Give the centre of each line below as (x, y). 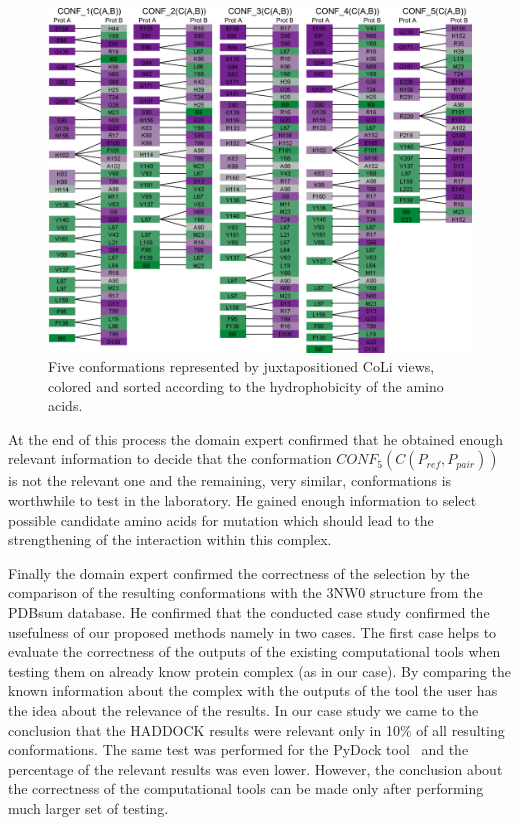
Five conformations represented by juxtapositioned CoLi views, (241, 366)
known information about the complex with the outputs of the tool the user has (253, 690)
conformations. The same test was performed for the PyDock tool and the (238, 749)
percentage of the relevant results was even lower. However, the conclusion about (255, 768)
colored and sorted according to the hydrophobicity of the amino (246, 385)
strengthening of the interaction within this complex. (170, 539)
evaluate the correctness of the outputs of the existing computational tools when (254, 651)
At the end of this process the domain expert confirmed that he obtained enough (256, 438)
